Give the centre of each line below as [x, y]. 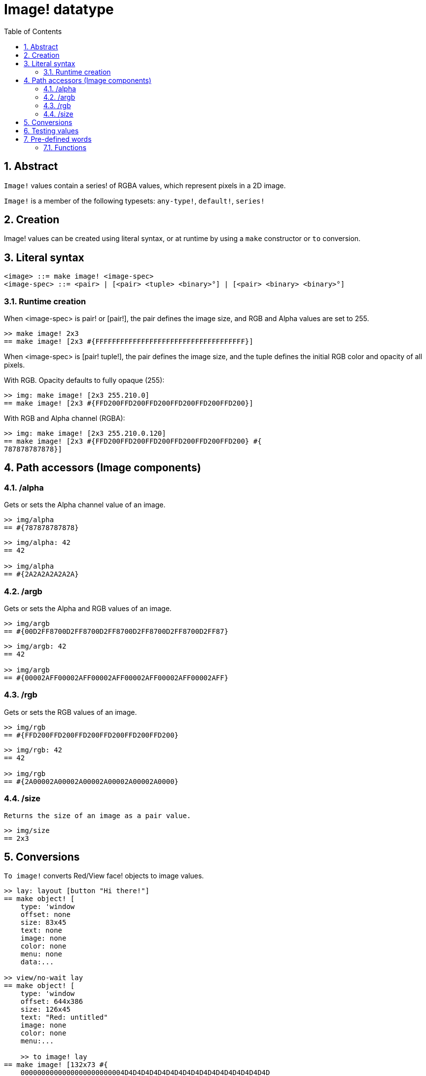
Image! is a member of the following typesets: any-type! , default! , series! [134, 201]
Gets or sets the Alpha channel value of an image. [85, 505]
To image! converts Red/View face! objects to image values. [104, 876]
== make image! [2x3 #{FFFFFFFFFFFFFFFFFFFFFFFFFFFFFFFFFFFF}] [129, 342]
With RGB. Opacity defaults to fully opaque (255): [84, 380]
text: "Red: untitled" [64, 1017]
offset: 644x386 [52, 1002]
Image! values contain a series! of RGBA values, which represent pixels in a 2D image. [145, 185]
